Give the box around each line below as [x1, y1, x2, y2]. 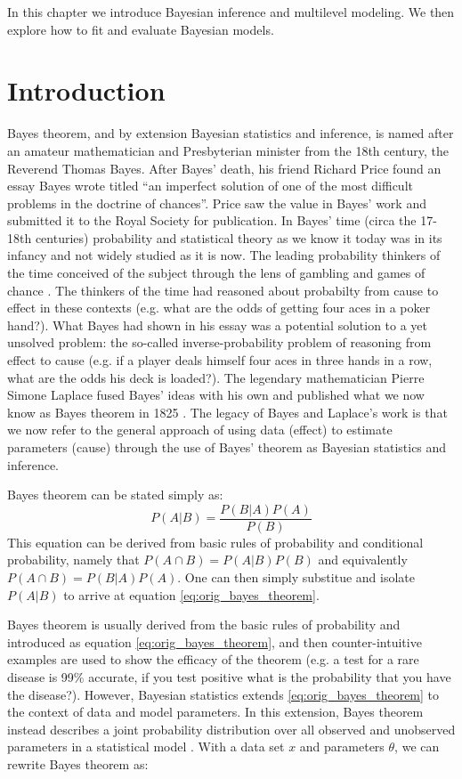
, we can [394, 737, 440, 756]
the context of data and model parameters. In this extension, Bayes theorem [7, 702, 424, 721]
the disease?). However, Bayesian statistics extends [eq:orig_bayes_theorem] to [7, 685, 440, 703]
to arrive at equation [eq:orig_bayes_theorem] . [63, 585, 320, 604]
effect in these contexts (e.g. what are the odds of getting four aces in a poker [7, 298, 431, 317]
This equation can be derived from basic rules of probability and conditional [7, 532, 424, 551]
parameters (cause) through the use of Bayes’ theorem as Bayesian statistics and [7, 438, 447, 456]
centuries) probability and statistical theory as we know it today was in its [35, 228, 442, 247]
